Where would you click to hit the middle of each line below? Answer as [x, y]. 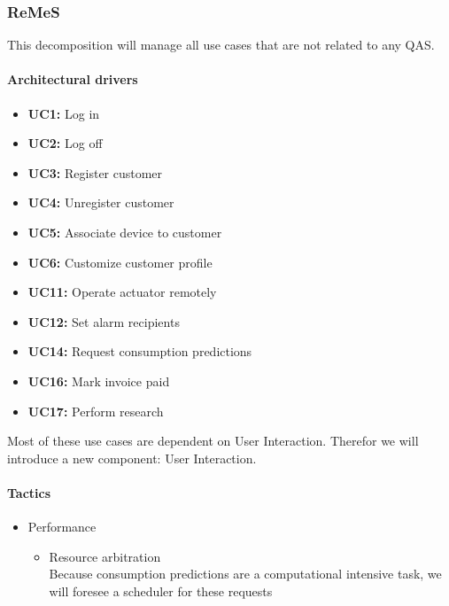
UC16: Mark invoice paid [99, 381]
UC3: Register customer [95, 172]
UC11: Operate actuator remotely [122, 292]
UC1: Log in [64, 113]
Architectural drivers [73, 79]
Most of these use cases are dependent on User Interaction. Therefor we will [213, 441]
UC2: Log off [65, 143]
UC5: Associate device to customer [125, 232]
